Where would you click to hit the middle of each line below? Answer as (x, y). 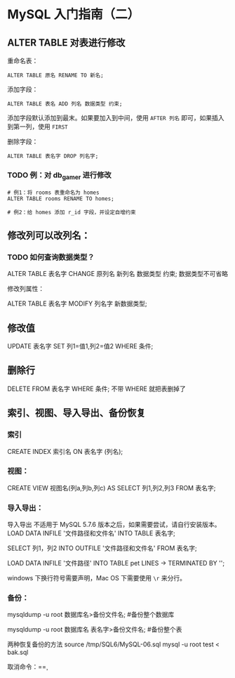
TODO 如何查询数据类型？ (51, 257)
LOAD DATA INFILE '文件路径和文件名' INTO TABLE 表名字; (91, 533)
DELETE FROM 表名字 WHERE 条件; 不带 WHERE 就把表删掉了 (96, 389)
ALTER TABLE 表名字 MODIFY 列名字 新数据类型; (77, 304)
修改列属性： (26, 289)
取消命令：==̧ (27, 667)
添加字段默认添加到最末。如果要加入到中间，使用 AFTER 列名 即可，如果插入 (116, 118)
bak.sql (18, 652)
